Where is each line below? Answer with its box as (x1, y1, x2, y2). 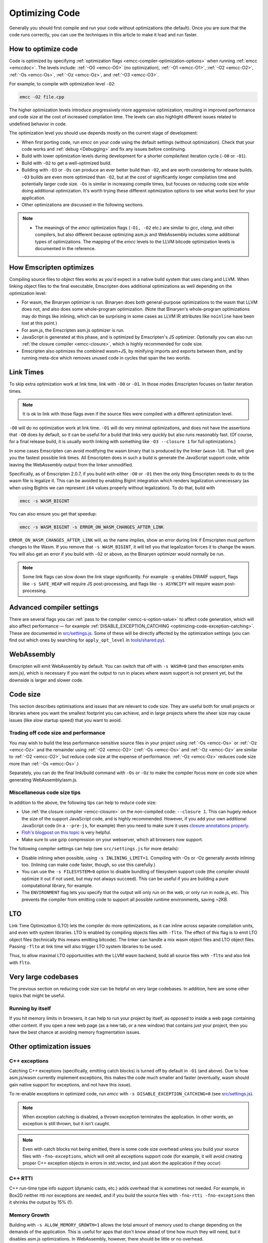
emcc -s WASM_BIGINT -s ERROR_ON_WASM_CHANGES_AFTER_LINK (19, 524, 164, 530)
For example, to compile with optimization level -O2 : (9, 81, 116, 87)
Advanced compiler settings (9, 603, 99, 612)
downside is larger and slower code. (9, 677, 84, 683)
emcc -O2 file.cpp (19, 94, 65, 99)
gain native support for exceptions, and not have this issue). (9, 1081, 132, 1087)
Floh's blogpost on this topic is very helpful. (21, 829, 111, 835)
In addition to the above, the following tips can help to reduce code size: (9, 799, 157, 805)
